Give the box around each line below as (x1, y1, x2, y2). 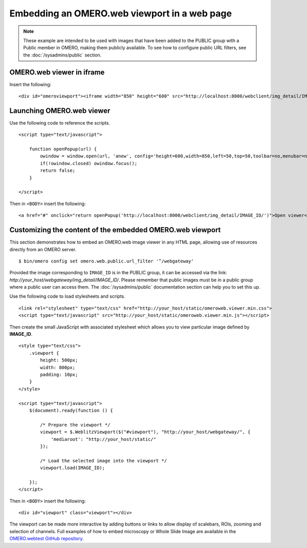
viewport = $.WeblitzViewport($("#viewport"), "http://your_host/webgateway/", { (40, 429, 251, 435)
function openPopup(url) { (29, 146, 97, 152)
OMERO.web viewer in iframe (9, 68, 105, 76)
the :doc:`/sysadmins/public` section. (23, 52, 102, 58)
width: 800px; (40, 364, 76, 370)
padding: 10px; (40, 372, 78, 377)
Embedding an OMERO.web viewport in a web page (9, 8, 232, 19)
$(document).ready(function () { (29, 408, 114, 413)
